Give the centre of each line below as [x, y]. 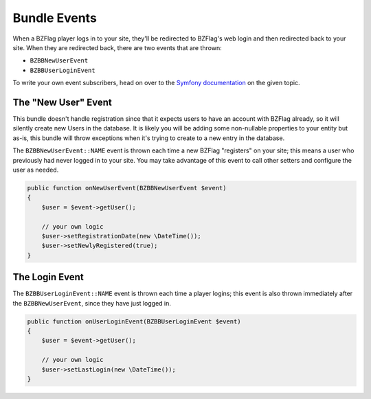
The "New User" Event [63, 102]
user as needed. [36, 170]
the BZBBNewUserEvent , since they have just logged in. [92, 303]
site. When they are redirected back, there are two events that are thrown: [117, 47]
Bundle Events [55, 18]
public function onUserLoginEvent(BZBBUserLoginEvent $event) [134, 321]
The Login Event [48, 277]
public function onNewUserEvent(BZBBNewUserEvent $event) [127, 188]
